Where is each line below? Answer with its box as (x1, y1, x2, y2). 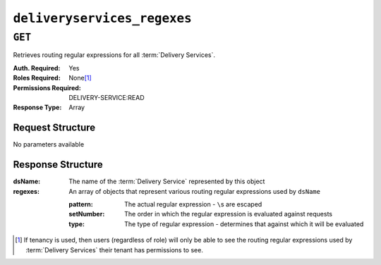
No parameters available (13, 140, 85, 149)
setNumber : (68, 210, 105, 218)
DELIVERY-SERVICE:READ (68, 93, 145, 101)
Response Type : (13, 103, 62, 112)
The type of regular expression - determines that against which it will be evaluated (124, 219, 364, 228)
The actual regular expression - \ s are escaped (124, 199, 262, 208)
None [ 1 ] (68, 74, 92, 82)
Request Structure (13, 122, 96, 134)
